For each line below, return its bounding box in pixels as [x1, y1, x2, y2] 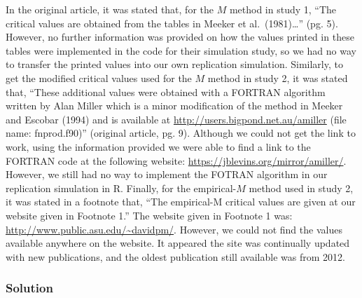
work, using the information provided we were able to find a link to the [6, 139, 311, 154]
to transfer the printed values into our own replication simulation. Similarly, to [6, 57, 343, 72]
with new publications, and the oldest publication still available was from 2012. [6, 249, 345, 264]
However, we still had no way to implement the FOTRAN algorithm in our [6, 167, 328, 182]
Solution [6, 279, 53, 297]
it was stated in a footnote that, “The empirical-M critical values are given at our [6, 194, 356, 209]
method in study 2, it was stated [207, 70, 348, 85]
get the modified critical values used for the [6, 70, 192, 85]
